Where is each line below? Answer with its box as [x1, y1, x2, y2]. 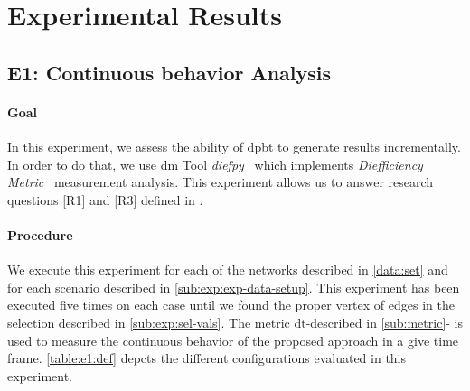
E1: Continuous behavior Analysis [7, 58, 332, 86]
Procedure [7, 225, 73, 244]
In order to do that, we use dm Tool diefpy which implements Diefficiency [7, 154, 423, 173]
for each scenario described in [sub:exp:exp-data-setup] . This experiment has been [7, 277, 460, 296]
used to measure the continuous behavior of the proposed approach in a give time [7, 330, 459, 349]
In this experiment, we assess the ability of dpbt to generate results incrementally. [7, 136, 461, 155]
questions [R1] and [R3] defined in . [7, 190, 203, 209]
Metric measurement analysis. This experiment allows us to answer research [7, 172, 434, 191]
